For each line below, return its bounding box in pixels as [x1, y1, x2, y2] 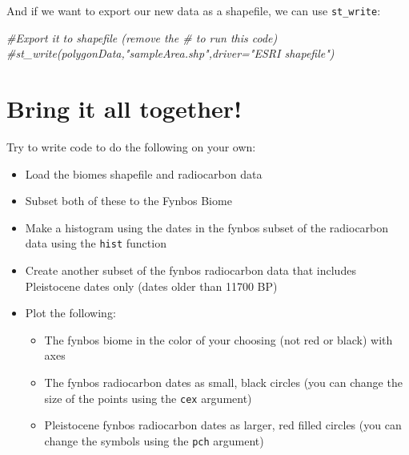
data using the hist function [25, 235, 166, 252]
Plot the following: [25, 304, 116, 321]
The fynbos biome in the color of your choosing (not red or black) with [44, 331, 393, 348]
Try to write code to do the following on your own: [6, 138, 256, 155]
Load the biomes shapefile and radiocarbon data [25, 165, 263, 182]
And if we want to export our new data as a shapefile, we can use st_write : [6, 2, 381, 18]
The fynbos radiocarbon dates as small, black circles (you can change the [44, 373, 403, 390]
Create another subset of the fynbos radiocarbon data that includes [25, 262, 356, 278]
